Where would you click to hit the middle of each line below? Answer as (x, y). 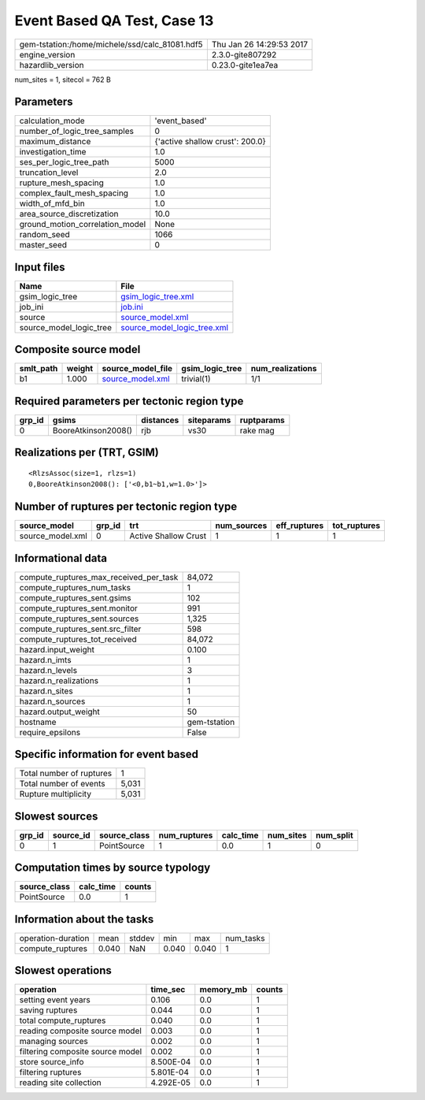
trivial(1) (196, 379)
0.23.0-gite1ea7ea (245, 65)
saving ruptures (48, 1010)
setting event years (55, 1000)
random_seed (44, 235)
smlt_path (39, 369)
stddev (142, 938)
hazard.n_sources (52, 701)
